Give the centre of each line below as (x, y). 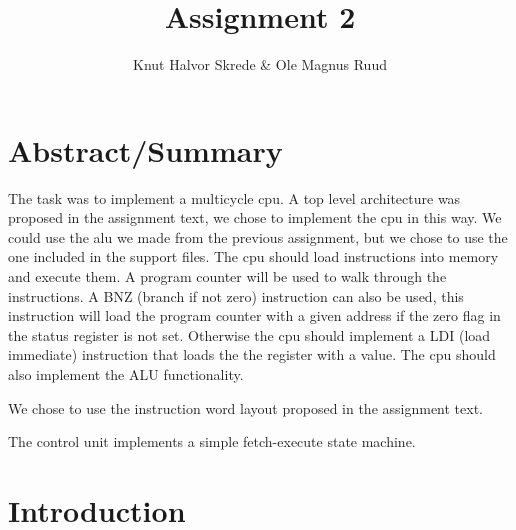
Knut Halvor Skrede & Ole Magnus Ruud (260, 64)
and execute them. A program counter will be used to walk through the (227, 276)
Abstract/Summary (145, 149)
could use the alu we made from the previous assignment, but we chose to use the (258, 236)
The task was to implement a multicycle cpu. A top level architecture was (234, 197)
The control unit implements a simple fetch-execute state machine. (212, 441)
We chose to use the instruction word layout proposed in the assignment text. (246, 407)
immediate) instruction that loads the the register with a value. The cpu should (252, 354)
